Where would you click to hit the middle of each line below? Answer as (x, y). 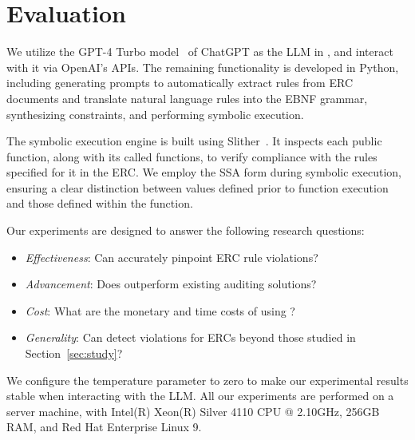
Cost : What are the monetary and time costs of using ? (160, 310)
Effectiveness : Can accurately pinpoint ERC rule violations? (172, 257)
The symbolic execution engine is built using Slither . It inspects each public (194, 141)
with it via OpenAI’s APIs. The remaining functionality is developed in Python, (203, 67)
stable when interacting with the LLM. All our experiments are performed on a (200, 396)
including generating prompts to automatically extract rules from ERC (180, 83)
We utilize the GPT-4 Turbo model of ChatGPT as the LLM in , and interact (200, 52)
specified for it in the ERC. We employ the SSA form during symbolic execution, (204, 172)
